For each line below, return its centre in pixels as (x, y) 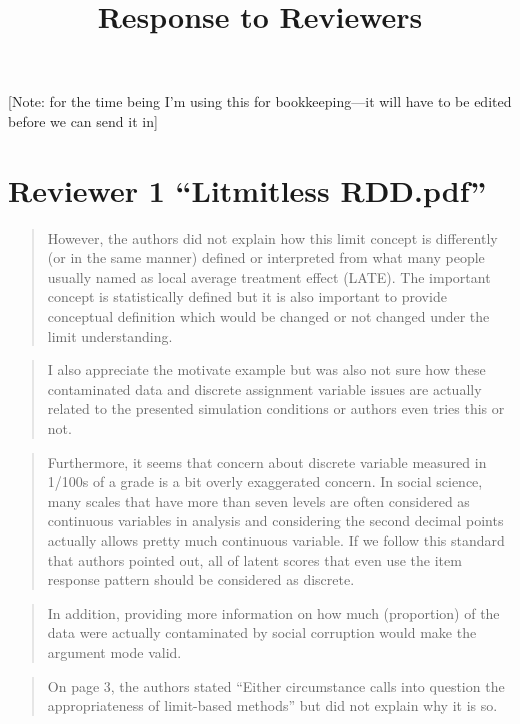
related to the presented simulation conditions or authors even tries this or (276, 408)
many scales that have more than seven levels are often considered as (258, 500)
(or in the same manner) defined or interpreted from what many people (266, 257)
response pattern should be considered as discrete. (201, 579)
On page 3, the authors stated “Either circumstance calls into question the (276, 685)
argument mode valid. (114, 651)
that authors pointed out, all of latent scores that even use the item (254, 559)
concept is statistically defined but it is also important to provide (247, 296)
